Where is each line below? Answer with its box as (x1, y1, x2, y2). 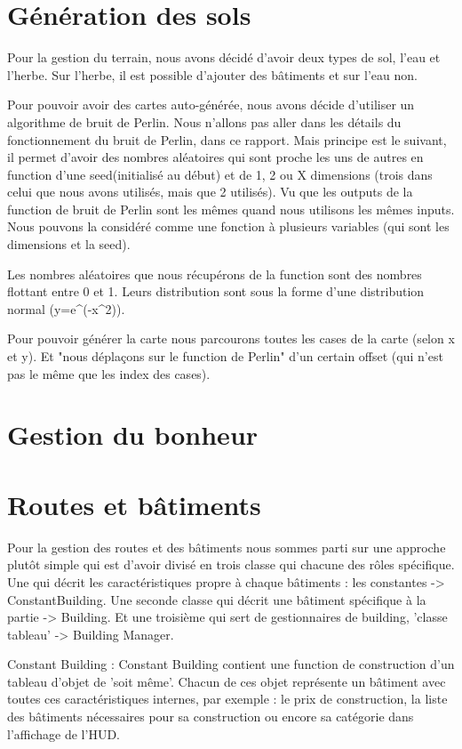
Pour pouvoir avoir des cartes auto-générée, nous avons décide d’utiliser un (7, 95, 415, 114)
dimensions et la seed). (7, 235, 131, 254)
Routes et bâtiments (7, 486, 261, 522)
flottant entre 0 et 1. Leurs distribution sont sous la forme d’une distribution (7, 282, 425, 301)
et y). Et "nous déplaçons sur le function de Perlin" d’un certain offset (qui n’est (7, 347, 443, 366)
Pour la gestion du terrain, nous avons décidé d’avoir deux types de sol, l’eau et (7, 48, 441, 67)
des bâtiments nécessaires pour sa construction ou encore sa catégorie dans (7, 707, 414, 726)
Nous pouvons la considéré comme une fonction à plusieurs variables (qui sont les (7, 217, 450, 236)
